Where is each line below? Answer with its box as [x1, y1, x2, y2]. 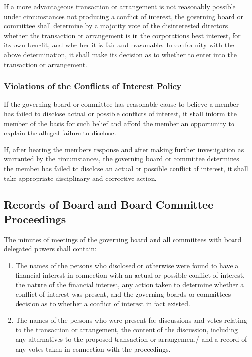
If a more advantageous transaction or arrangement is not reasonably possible [4, 1, 236, 11]
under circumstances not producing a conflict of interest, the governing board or [4, 11, 243, 21]
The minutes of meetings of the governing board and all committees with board [4, 234, 242, 244]
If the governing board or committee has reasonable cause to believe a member [4, 99, 239, 109]
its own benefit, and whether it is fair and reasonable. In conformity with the [4, 40, 234, 50]
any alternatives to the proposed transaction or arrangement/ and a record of [15, 334, 247, 344]
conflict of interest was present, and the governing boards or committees [15, 289, 231, 299]
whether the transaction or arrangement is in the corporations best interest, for [4, 30, 241, 40]
